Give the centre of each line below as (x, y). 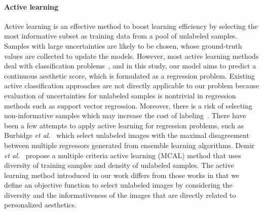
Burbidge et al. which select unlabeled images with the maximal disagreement (127, 135)
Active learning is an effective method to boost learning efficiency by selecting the (131, 26)
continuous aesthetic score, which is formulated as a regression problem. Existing (129, 75)
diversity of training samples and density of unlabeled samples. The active (119, 165)
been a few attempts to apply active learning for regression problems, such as (124, 125)
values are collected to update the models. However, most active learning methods (131, 56)
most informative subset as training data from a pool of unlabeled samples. (121, 36)
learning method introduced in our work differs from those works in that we (122, 175)
